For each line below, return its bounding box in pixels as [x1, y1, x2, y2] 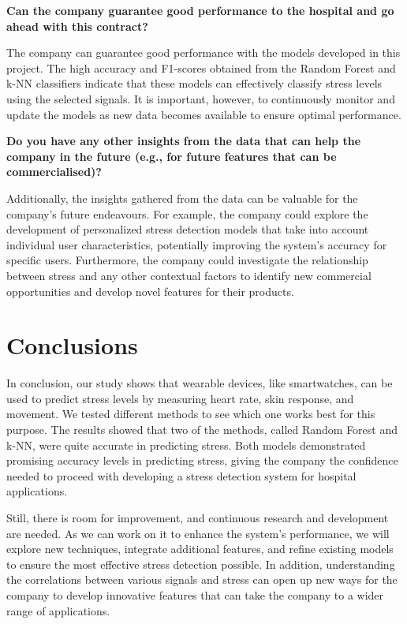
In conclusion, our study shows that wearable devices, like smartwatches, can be [6, 375, 393, 391]
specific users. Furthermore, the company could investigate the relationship [6, 252, 368, 268]
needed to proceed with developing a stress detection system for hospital [6, 467, 357, 484]
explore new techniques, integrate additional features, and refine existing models [6, 540, 394, 557]
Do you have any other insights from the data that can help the [6, 133, 361, 149]
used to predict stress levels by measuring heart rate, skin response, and [6, 390, 354, 406]
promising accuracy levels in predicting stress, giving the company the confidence [6, 452, 398, 469]
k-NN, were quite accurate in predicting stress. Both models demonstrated [6, 436, 366, 453]
